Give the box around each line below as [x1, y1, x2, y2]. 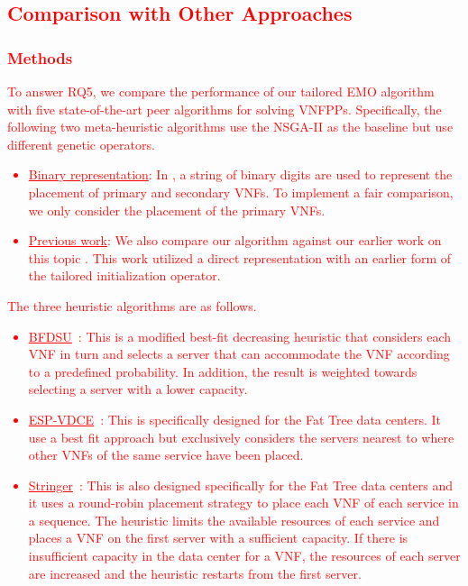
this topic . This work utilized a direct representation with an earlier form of [28, 248, 452, 267]
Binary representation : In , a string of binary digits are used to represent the [28, 165, 453, 184]
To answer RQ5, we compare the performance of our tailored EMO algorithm [7, 82, 435, 100]
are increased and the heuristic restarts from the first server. [28, 563, 362, 582]
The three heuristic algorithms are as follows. [7, 296, 257, 315]
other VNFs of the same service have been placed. [28, 445, 304, 464]
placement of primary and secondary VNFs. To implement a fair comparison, [28, 182, 454, 201]
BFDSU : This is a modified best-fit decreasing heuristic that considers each [28, 326, 452, 345]
